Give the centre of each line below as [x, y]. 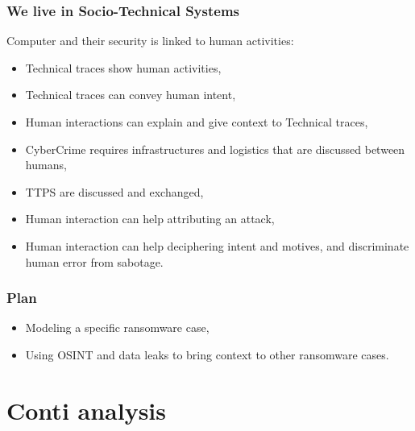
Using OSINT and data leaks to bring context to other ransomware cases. [207, 354]
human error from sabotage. [94, 261]
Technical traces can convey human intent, [131, 95]
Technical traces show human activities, [123, 67]
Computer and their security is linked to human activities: [150, 41]
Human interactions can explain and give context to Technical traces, [197, 122]
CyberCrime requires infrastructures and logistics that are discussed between [215, 149]
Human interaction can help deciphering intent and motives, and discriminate [217, 245]
